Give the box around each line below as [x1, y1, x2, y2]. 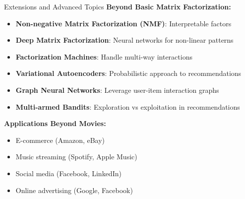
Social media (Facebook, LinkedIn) [15, 168, 122, 178]
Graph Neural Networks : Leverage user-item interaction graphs [15, 84, 219, 95]
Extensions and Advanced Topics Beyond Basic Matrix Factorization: [4, 1, 231, 11]
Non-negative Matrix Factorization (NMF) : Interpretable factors [15, 18, 232, 28]
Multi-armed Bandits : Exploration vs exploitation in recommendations [15, 101, 240, 112]
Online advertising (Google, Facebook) [15, 185, 133, 195]
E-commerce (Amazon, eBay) [15, 134, 105, 145]
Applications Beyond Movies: [4, 118, 106, 129]
